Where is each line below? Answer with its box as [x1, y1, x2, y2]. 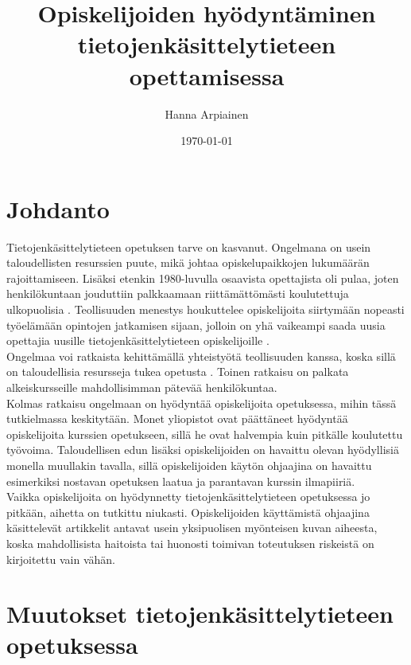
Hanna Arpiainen [165, 105, 249, 122]
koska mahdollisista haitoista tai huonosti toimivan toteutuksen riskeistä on [6, 534, 374, 551]
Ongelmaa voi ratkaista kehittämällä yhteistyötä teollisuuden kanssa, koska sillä [6, 347, 396, 364]
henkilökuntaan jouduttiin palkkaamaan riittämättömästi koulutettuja [6, 285, 349, 302]
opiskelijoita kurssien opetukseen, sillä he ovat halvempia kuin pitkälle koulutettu [6, 425, 403, 442]
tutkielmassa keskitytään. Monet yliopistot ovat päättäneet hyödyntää [6, 410, 348, 427]
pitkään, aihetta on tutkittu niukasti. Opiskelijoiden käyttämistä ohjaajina [6, 503, 370, 520]
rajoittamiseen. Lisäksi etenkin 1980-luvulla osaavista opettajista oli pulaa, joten [6, 269, 399, 286]
